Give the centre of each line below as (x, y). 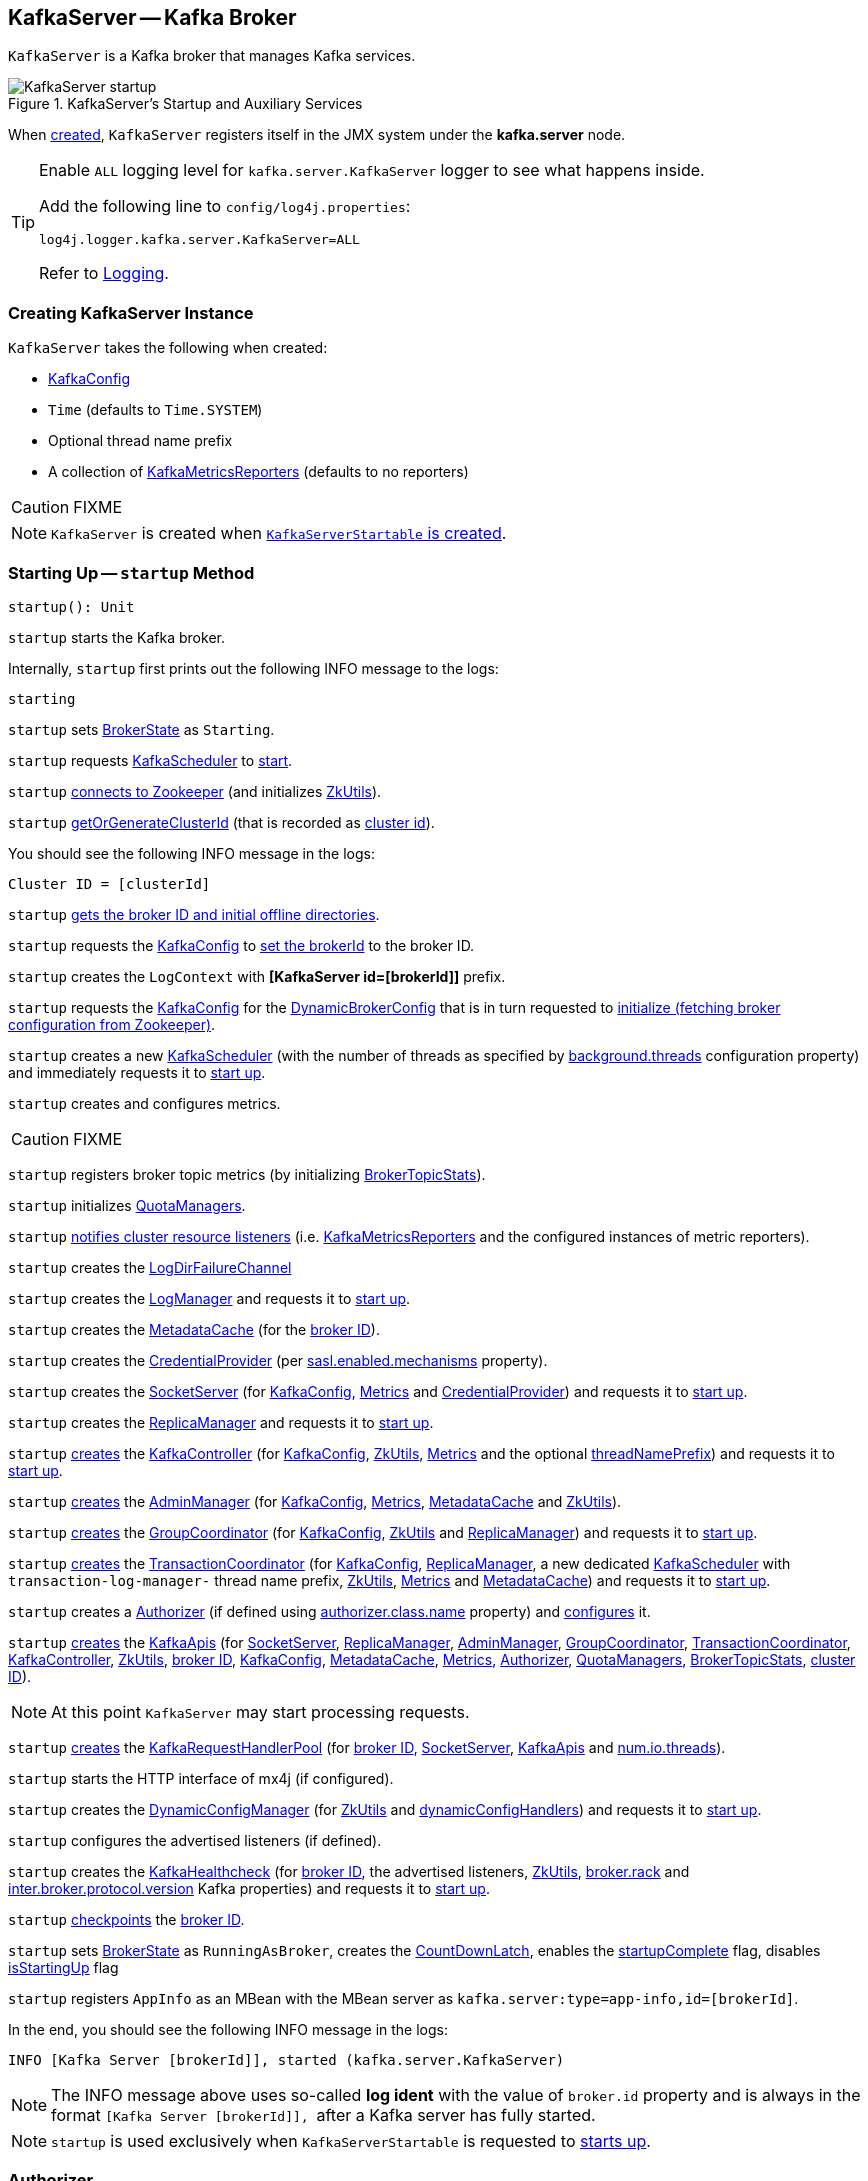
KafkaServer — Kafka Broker (152, 17)
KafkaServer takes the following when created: (168, 348)
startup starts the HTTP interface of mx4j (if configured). (201, 1778)
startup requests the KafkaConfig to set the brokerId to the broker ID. (241, 945)
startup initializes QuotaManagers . (127, 1205)
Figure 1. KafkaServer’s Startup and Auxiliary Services (185, 104)
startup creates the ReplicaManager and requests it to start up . (221, 1422)
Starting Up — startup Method (131, 572)
